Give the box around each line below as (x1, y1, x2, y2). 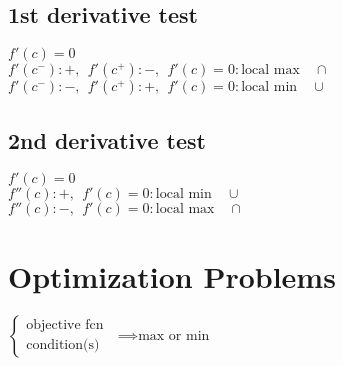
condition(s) (26, 338, 100, 353)
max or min (138, 328, 210, 343)
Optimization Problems (8, 255, 336, 296)
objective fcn (26, 318, 104, 333)
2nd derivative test (8, 124, 206, 155)
